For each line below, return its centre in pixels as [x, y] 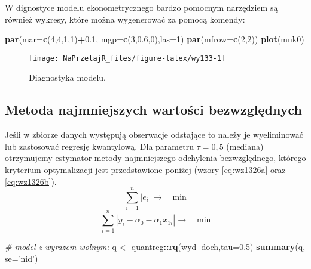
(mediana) [245, 146]
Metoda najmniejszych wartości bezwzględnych [153, 109]
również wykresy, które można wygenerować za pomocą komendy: [125, 19]
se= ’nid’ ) [22, 259]
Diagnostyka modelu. [68, 77]
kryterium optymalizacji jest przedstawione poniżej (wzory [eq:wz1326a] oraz [145, 170]
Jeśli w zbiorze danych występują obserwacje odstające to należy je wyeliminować [154, 134]
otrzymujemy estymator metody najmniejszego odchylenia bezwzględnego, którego [155, 158]
